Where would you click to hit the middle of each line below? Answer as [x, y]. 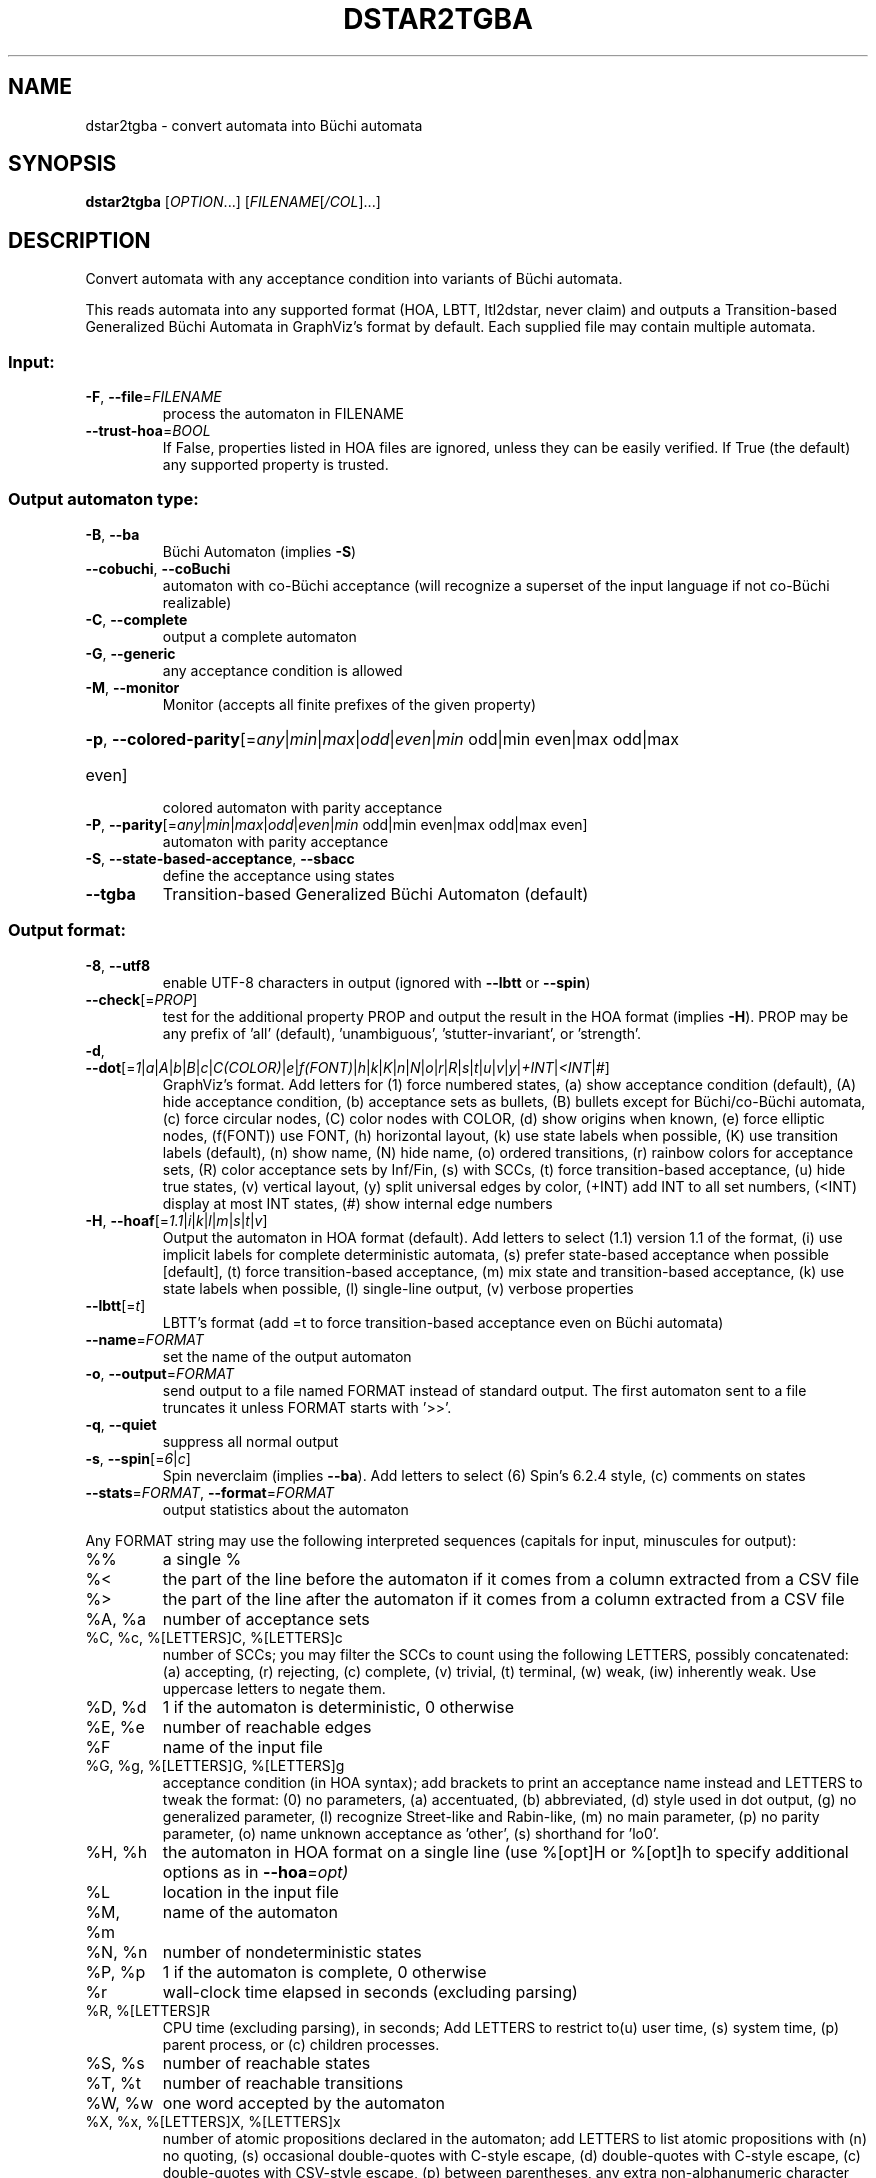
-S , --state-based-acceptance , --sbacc [220, 858]
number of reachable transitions [283, 2082]
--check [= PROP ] [141, 999]
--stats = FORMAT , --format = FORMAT [210, 1492]
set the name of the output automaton [287, 1356]
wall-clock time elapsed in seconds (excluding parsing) [370, 1991]
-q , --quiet [121, 1424]
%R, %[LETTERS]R [147, 2010]
